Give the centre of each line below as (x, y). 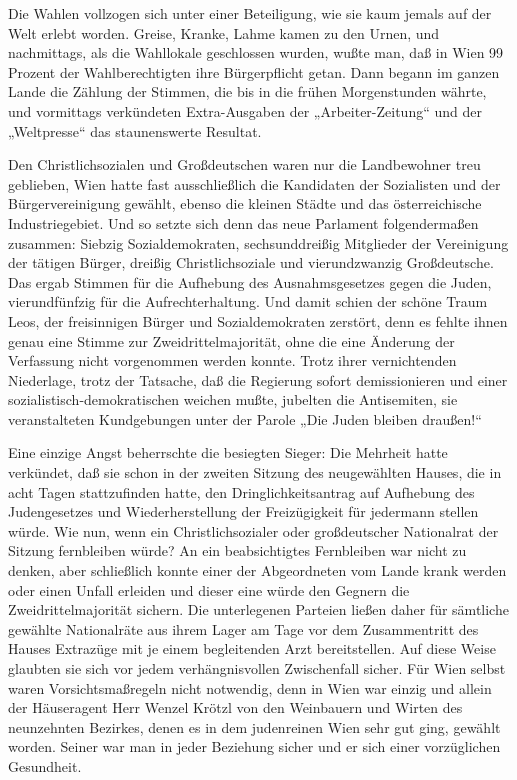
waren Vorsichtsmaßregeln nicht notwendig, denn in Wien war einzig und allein (250, 687)
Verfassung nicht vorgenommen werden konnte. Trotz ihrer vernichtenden (232, 360)
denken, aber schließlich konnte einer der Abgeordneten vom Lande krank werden (257, 570)
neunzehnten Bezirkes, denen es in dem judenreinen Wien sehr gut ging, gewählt (254, 726)
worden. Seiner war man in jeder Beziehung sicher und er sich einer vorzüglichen (254, 746)
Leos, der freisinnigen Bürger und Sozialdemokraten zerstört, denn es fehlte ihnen (258, 320)
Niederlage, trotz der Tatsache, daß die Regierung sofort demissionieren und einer (258, 379)
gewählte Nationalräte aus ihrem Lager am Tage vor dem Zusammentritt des (243, 628)
